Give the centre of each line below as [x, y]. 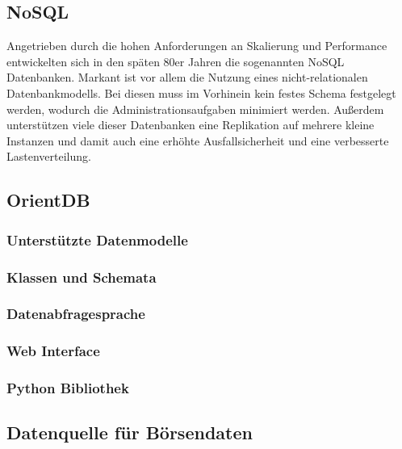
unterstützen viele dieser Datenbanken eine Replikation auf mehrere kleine [191, 125]
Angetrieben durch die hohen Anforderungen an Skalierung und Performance [197, 46]
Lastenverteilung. [49, 156]
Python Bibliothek [68, 388]
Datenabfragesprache [76, 314]
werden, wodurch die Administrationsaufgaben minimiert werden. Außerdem [195, 109]
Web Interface [53, 351]
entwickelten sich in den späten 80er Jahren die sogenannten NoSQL [176, 61]
